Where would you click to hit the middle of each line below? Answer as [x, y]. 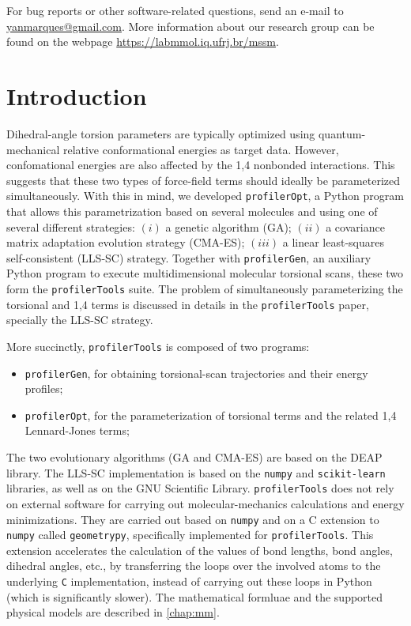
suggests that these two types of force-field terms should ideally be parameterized [204, 180]
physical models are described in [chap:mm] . [113, 612]
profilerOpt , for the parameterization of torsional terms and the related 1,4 [211, 415]
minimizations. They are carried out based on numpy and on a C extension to [193, 519]
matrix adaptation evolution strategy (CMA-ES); [126, 242]
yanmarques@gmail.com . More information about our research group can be [190, 26]
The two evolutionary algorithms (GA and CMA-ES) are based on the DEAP [194, 457]
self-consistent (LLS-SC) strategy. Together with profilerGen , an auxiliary [189, 257]
